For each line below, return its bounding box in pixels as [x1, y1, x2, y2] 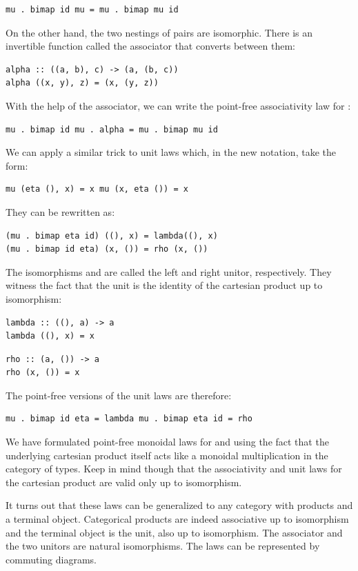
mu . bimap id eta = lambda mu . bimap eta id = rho [6, 414, 252, 424]
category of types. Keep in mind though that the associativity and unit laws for [6, 461, 342, 476]
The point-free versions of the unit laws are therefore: [6, 388, 232, 402]
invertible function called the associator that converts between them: [6, 39, 295, 53]
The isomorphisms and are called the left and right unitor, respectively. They [6, 264, 332, 279]
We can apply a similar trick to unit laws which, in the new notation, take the [6, 145, 336, 159]
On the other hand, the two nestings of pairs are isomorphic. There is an [6, 25, 313, 39]
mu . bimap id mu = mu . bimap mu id [6, 5, 179, 14]
